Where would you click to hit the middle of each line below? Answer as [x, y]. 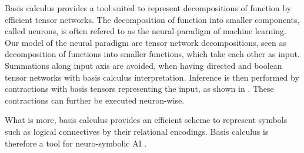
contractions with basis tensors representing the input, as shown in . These [139, 89]
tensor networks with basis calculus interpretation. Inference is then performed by [152, 77]
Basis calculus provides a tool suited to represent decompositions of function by [148, 8]
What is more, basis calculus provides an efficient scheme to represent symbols [146, 120]
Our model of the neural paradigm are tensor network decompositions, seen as [146, 42]
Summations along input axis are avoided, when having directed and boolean [143, 65]
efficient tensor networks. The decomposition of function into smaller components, [152, 19]
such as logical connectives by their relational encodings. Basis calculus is [137, 131]
